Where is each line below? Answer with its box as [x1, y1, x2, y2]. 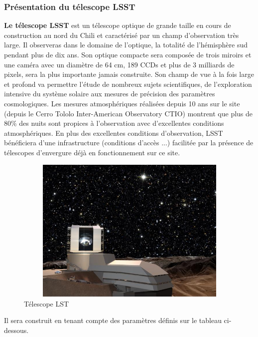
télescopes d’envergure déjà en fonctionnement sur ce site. [4, 147, 180, 157]
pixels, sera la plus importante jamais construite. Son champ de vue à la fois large [4, 69, 254, 79]
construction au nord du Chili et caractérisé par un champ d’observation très [4, 29, 239, 40]
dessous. [4, 325, 29, 335]
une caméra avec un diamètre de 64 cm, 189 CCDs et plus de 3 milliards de [4, 59, 235, 69]
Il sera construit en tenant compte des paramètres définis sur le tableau [4, 315, 222, 326]
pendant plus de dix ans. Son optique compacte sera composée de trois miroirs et [4, 49, 252, 59]
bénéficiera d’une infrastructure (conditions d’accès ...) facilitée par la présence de [4, 137, 254, 148]
